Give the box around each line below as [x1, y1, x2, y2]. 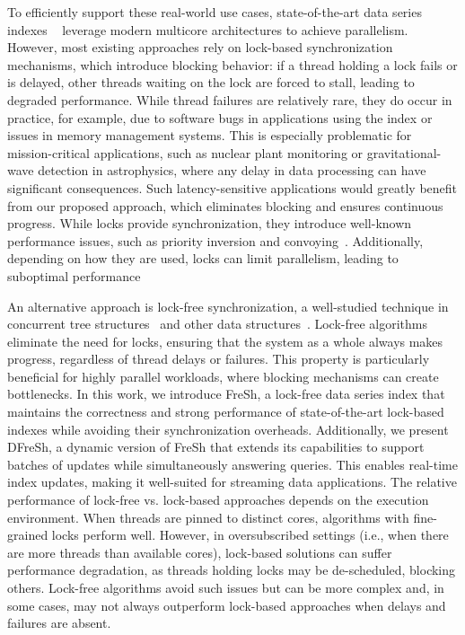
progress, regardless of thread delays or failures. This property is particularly [7, 349, 430, 368]
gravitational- [366, 143, 442, 162]
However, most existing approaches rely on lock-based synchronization [7, 38, 393, 57]
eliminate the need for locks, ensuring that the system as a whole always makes [7, 331, 443, 350]
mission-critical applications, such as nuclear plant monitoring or [7, 143, 364, 162]
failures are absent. [7, 613, 111, 632]
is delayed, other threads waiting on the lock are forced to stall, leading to [7, 73, 415, 92]
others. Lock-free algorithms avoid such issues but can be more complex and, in [7, 578, 444, 596]
